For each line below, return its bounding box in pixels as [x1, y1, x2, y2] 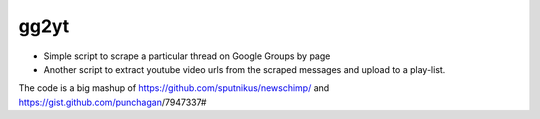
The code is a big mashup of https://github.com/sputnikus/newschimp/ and [18, 82, 330, 94]
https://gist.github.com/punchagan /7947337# [18, 96, 207, 108]
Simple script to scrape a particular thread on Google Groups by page [43, 50, 331, 62]
